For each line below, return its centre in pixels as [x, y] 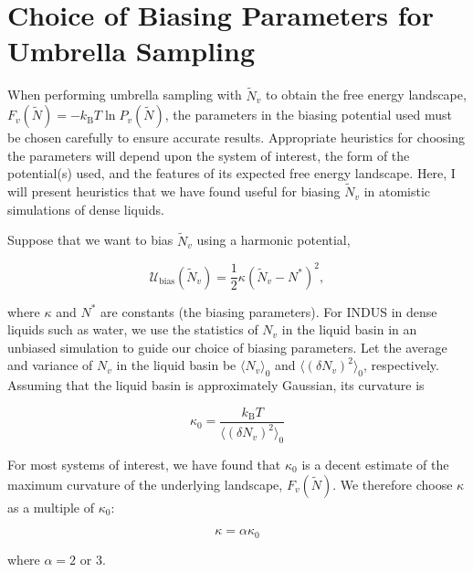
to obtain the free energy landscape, [366, 95]
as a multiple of [51, 507]
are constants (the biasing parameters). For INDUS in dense [269, 311]
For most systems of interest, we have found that [144, 464]
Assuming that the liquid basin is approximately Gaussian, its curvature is [216, 385]
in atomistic [397, 191]
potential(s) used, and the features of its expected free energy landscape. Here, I [231, 173]
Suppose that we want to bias [90, 240]
